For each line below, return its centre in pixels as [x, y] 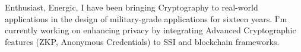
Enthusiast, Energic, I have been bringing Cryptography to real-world [132, 7]
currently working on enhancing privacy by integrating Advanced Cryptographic [150, 30]
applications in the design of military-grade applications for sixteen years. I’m [146, 18]
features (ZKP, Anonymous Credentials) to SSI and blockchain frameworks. [142, 41]
